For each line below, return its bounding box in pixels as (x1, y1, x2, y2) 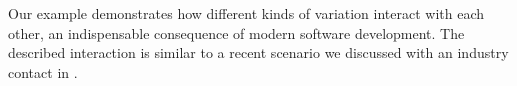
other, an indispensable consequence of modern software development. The (8, 22, 465, 43)
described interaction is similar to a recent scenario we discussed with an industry (8, 42, 509, 63)
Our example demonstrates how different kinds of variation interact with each (8, 3, 485, 23)
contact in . (8, 61, 78, 82)
